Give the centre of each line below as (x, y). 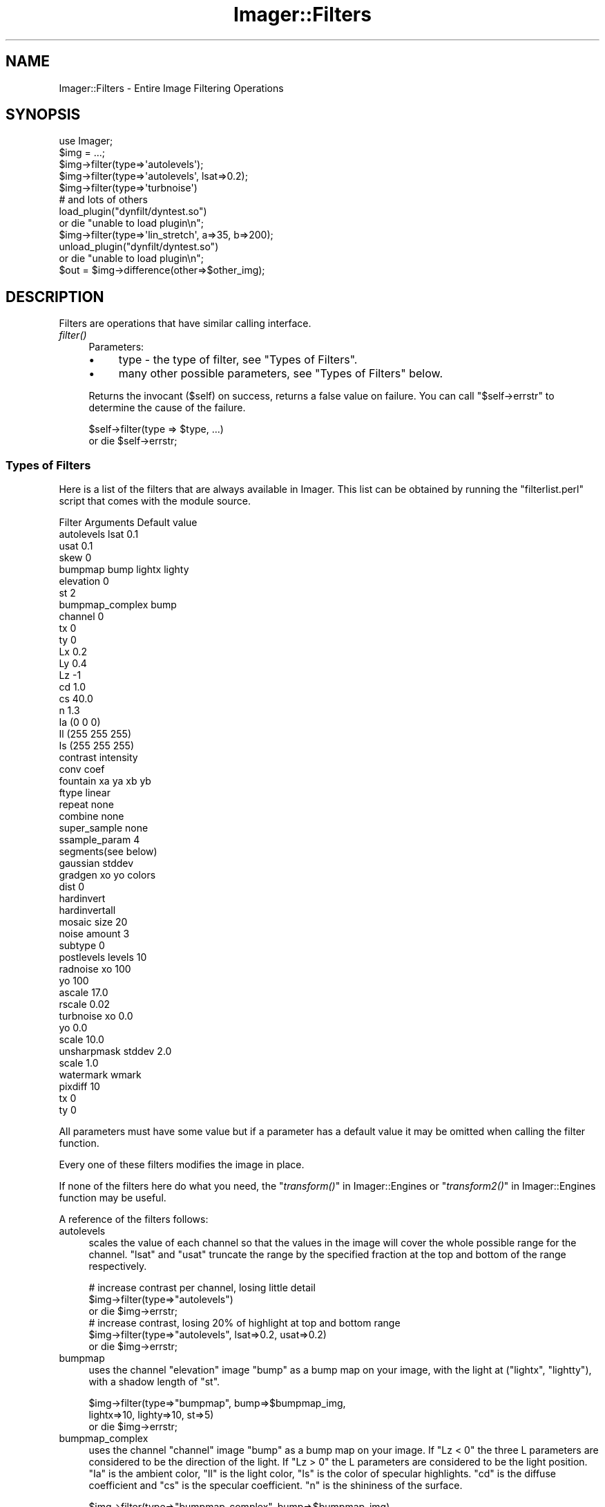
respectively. (118, 1266)
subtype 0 (82, 946)
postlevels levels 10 (103, 957)
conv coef (82, 769)
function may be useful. (113, 1198)
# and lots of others (103, 200)
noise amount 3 (94, 934)
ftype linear (85, 793)
